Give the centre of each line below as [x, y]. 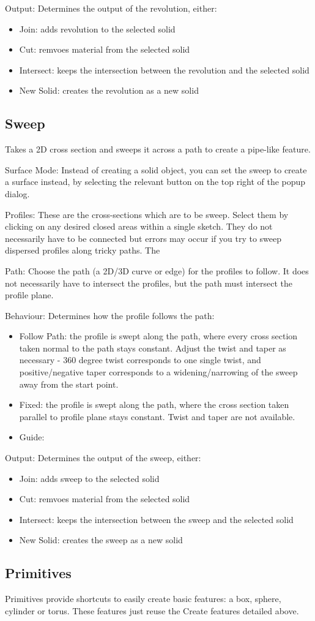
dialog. [17, 193]
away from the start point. [69, 384]
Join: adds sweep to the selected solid [89, 478]
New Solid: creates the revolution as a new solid [109, 90]
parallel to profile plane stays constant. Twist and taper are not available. [157, 416]
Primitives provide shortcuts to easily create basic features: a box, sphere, [143, 599]
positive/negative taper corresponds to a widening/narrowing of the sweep [158, 372]
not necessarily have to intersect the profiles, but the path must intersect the [149, 283]
